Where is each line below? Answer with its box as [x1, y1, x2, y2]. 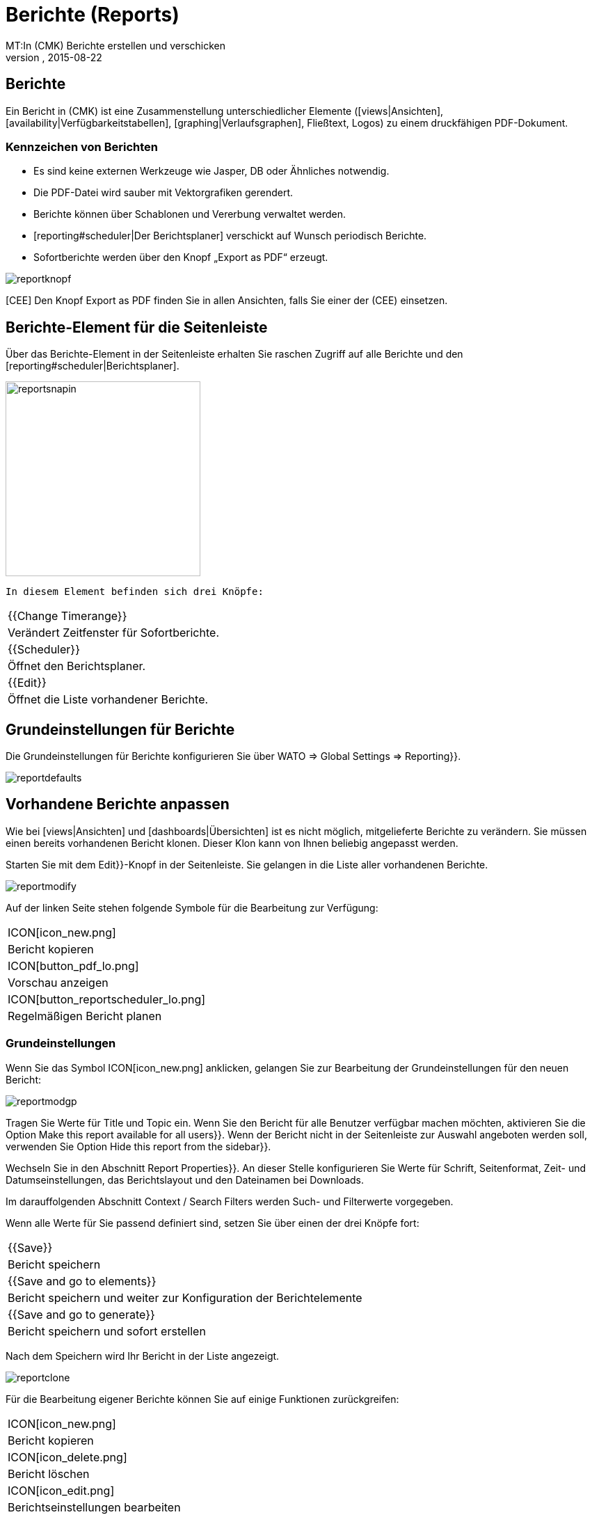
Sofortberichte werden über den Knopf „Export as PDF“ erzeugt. [33, 251, 328, 264]
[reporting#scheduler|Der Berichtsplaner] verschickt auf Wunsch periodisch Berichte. [33, 230, 427, 242]
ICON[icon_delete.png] [8, 1450, 127, 1464]
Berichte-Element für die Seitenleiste [6, 318, 268, 336]
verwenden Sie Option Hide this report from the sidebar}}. [6, 1140, 271, 1152]
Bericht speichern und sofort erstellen [8, 1324, 206, 1338]
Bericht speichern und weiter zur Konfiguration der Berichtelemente [8, 1290, 362, 1305]
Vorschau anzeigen [8, 975, 109, 990]
